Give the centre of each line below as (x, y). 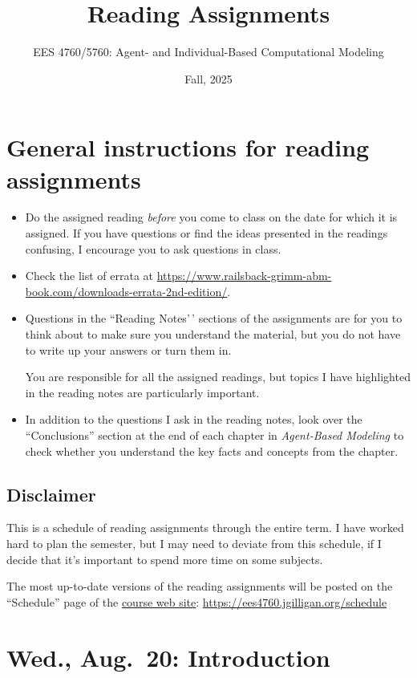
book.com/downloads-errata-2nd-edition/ (126, 291)
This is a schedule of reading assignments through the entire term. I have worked (205, 528)
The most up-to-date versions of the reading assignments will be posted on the (200, 586)
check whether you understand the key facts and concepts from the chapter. (212, 451)
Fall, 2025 (208, 78)
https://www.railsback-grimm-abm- (244, 276)
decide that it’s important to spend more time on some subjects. (165, 559)
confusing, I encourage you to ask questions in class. (153, 248)
